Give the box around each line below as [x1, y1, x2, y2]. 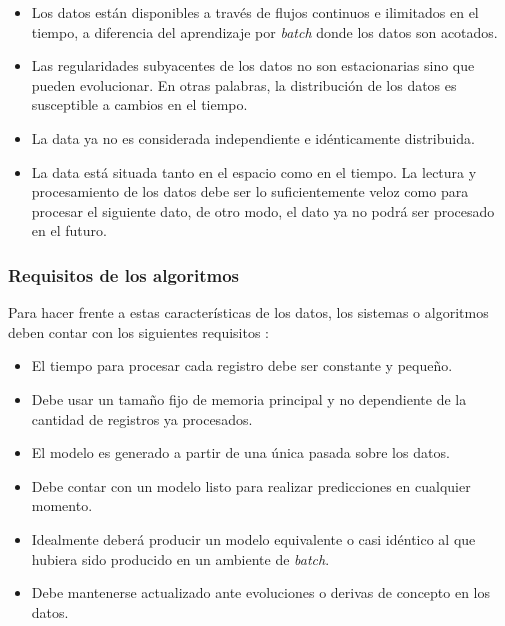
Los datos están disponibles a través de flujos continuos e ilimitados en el [31, 2, 479, 22]
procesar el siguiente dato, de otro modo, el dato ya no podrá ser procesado [31, 200, 495, 221]
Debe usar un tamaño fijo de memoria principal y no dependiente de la [31, 388, 467, 409]
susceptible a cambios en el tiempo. [31, 94, 248, 115]
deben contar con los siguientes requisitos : [8, 321, 270, 342]
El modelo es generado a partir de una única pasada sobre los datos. [31, 442, 450, 463]
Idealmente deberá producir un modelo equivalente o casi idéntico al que [31, 528, 476, 549]
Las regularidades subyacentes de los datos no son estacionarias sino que [31, 55, 475, 76]
